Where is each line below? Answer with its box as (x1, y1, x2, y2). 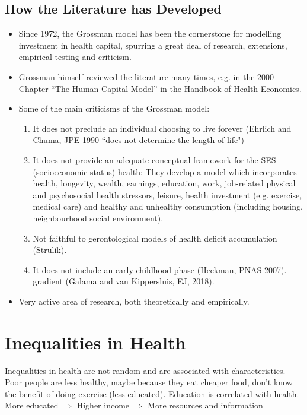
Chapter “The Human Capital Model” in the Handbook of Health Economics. (18, 82, 302, 94)
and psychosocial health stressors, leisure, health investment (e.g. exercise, (33, 188, 302, 201)
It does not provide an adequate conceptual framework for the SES (33, 153, 276, 166)
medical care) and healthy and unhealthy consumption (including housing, (33, 200, 303, 213)
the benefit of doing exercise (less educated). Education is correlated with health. (5, 387, 299, 400)
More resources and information (148, 399, 263, 411)
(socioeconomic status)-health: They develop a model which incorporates (33, 165, 297, 178)
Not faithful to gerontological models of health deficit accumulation (33, 232, 277, 244)
